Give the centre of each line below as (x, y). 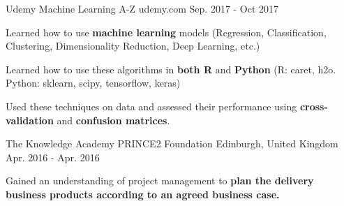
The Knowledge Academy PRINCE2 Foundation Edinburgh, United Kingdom (172, 144)
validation (30, 120)
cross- (314, 106)
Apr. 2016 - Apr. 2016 (53, 157)
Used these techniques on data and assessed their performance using (151, 106)
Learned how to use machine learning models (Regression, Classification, (166, 32)
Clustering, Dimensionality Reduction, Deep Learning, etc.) (133, 46)
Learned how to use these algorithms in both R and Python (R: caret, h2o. (171, 69)
